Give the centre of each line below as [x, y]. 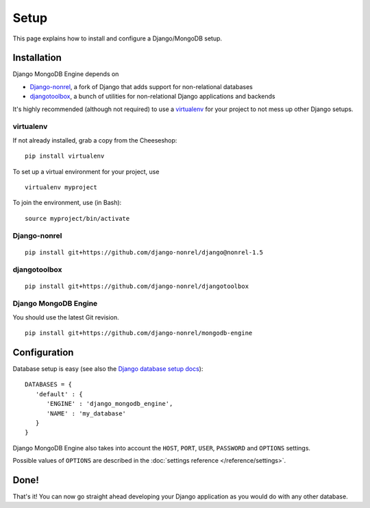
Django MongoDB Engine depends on [66, 74]
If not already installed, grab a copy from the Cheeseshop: [95, 140]
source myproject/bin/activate [77, 218]
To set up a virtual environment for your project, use [86, 171]
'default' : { [59, 394]
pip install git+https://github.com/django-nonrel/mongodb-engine [139, 333]
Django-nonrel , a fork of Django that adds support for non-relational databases [141, 86]
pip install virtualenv [65, 156]
